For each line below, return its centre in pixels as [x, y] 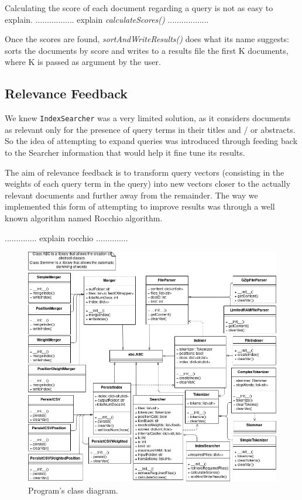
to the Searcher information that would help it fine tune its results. [125, 153]
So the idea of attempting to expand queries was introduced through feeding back [151, 141]
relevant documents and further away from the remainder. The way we [131, 195]
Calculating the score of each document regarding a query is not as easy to [139, 8]
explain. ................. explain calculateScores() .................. [107, 19]
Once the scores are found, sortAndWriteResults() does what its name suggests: [147, 39]
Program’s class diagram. [73, 490]
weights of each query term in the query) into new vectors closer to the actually [148, 184]
